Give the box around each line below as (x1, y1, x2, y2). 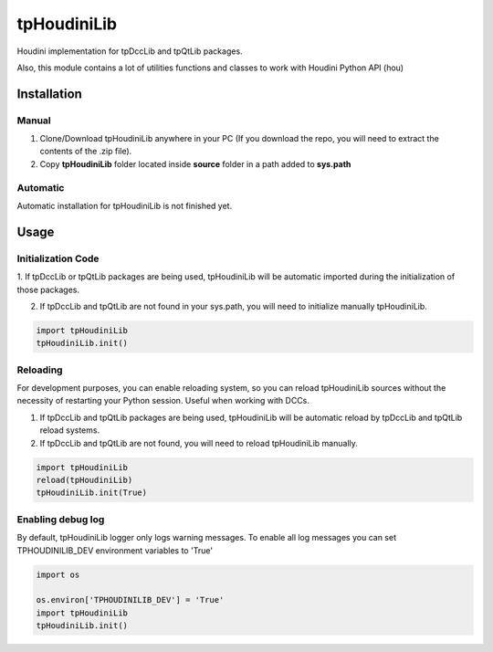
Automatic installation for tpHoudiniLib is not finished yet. (16, 201, 233, 212)
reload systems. (39, 425, 100, 436)
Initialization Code (16, 252, 100, 265)
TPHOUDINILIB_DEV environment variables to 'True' (16, 544, 214, 556)
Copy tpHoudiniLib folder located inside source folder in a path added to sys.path (39, 158, 351, 169)
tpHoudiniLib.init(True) (36, 488, 148, 498)
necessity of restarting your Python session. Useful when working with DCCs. (16, 395, 310, 406)
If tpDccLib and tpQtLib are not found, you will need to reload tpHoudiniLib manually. (39, 437, 358, 448)
